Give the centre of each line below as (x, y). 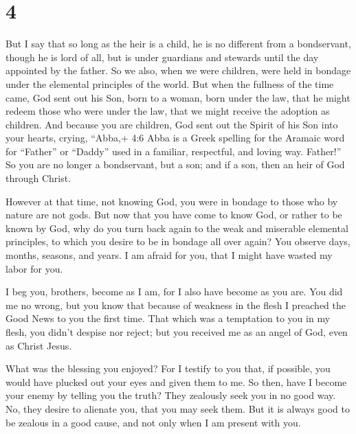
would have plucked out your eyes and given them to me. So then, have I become (176, 381)
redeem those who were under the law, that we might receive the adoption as (168, 111)
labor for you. (34, 268)
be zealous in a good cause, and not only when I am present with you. (153, 422)
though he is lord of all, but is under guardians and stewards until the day (162, 57)
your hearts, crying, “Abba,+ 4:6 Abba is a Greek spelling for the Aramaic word (175, 138)
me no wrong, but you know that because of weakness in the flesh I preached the (176, 305)
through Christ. (38, 178)
